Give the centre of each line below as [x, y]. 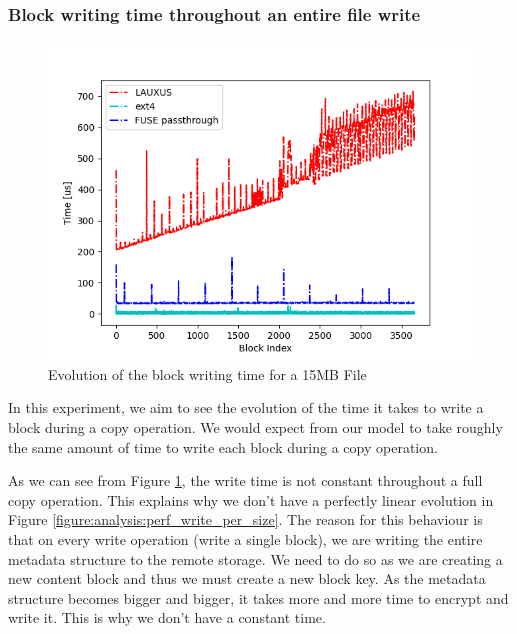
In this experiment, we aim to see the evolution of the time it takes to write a [246, 407]
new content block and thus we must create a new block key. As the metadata [247, 578]
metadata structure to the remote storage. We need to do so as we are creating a [255, 558]
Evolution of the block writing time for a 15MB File [207, 373]
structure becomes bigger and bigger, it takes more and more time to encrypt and [258, 597]
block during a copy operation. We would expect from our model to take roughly [255, 427]
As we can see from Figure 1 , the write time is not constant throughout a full [245, 480]
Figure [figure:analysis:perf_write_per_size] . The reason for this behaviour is [245, 519]
